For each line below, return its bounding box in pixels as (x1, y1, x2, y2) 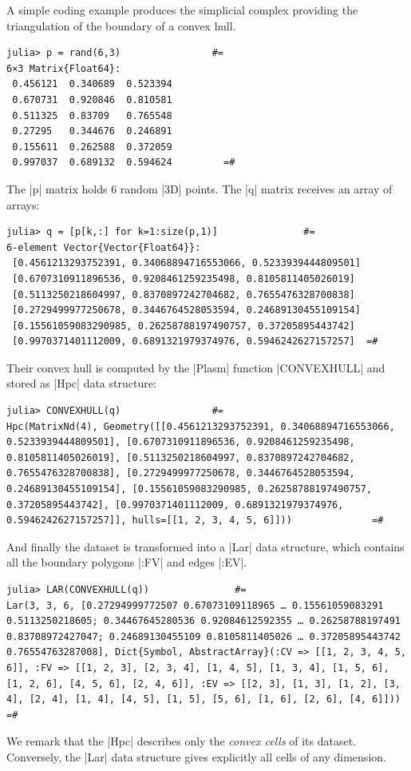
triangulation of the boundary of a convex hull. (6, 17, 236, 34)
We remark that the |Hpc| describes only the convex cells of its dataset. (6, 733, 357, 749)
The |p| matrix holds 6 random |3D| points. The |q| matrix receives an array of (6, 180, 393, 197)
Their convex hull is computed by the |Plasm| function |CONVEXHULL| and (6, 359, 385, 376)
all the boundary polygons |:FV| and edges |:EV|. (6, 554, 247, 570)
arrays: (6, 196, 40, 213)
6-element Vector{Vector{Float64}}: (6, 241, 201, 253)
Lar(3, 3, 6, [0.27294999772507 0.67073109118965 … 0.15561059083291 (6, 599, 384, 611)
